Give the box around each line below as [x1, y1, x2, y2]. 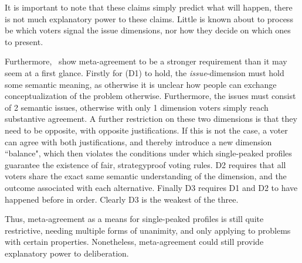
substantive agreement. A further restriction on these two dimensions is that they [5, 112, 297, 125]
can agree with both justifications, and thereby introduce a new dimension [5, 135, 272, 148]
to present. [5, 35, 43, 47]
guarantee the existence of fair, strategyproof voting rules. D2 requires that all [5, 158, 286, 170]
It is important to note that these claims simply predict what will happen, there [5, 1, 293, 13]
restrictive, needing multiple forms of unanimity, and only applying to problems [5, 224, 291, 236]
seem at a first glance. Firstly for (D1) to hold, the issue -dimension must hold [5, 66, 284, 78]
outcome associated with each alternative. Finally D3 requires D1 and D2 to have [5, 181, 298, 193]
